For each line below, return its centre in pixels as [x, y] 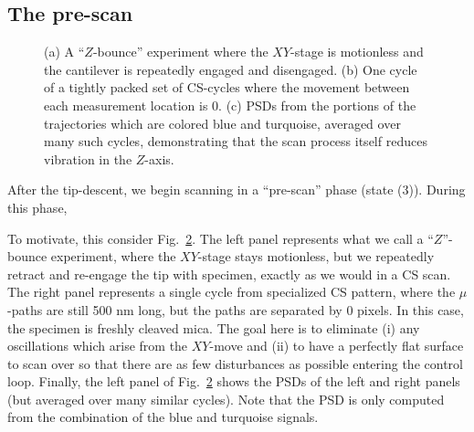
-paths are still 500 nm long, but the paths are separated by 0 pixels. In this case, [236, 309]
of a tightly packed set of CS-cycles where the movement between [227, 87]
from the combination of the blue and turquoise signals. [163, 417]
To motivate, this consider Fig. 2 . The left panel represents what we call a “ [221, 238]
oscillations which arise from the [98, 346]
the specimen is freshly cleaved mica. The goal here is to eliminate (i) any [214, 327]
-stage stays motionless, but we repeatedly [316, 256]
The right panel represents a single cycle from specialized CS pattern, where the [232, 292]
